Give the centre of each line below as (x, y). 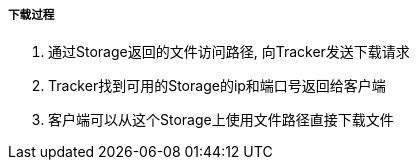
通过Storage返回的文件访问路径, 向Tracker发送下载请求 (229, 52)
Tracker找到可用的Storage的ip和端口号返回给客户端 (217, 86)
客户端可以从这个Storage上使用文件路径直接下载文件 (221, 120)
